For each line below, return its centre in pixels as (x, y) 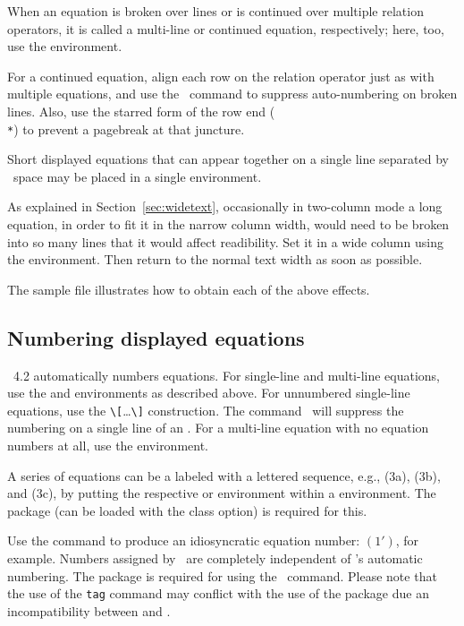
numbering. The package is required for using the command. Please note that (222, 575)
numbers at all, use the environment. (108, 446)
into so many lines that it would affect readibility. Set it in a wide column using (225, 241)
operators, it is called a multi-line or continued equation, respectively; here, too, (226, 28)
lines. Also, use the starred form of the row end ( (141, 111)
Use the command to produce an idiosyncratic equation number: (184, 540)
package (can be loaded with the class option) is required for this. (187, 510)
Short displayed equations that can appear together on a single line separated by (228, 159)
